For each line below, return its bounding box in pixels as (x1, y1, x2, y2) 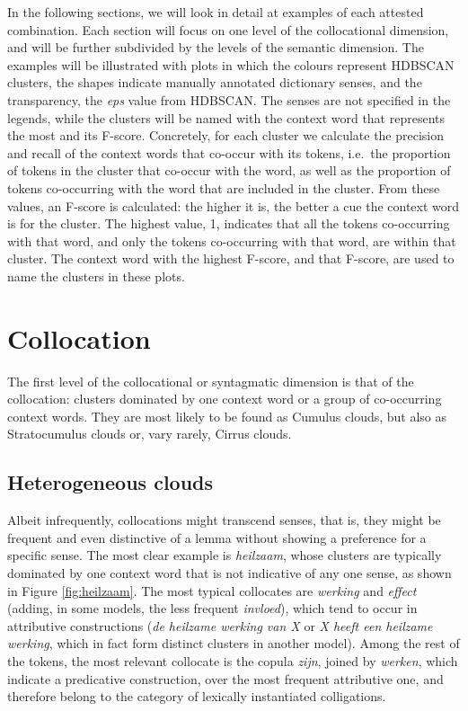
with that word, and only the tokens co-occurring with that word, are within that (7, 231, 456, 250)
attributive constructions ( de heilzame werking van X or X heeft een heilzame (7, 616, 433, 635)
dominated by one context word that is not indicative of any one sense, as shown (7, 563, 452, 582)
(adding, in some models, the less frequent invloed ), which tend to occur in (7, 599, 418, 618)
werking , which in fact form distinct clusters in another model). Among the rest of (7, 634, 460, 653)
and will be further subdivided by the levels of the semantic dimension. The (7, 38, 424, 57)
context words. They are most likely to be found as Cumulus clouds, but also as (7, 406, 447, 425)
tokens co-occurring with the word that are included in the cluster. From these (7, 178, 440, 197)
